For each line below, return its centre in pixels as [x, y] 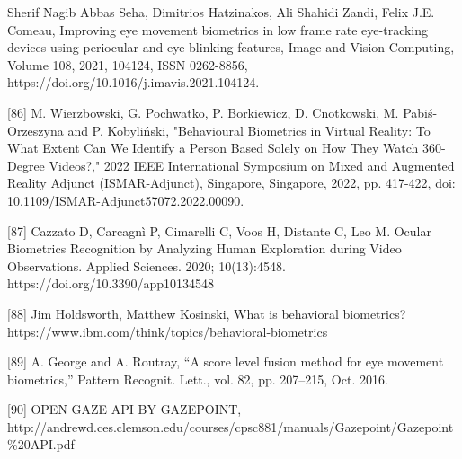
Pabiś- [420, 112]
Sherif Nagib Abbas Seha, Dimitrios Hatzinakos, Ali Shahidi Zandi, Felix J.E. [221, 12]
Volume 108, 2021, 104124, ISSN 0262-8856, [128, 64]
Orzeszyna [36, 130]
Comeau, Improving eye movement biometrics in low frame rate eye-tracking [218, 29]
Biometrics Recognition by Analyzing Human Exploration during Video [204, 248]
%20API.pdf [41, 444]
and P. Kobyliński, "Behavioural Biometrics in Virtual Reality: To [249, 130]
